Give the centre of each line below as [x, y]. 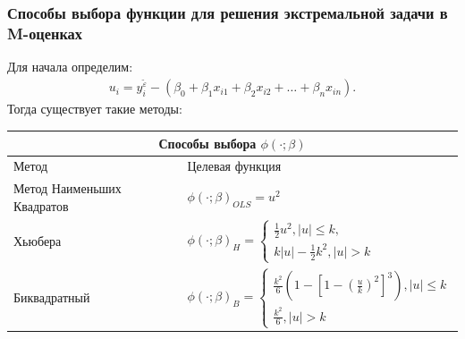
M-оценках [45, 33]
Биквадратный [52, 297]
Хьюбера [38, 240]
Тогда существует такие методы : [95, 109]
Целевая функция [234, 166]
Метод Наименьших [68, 188]
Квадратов [41, 205]
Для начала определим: [70, 67]
